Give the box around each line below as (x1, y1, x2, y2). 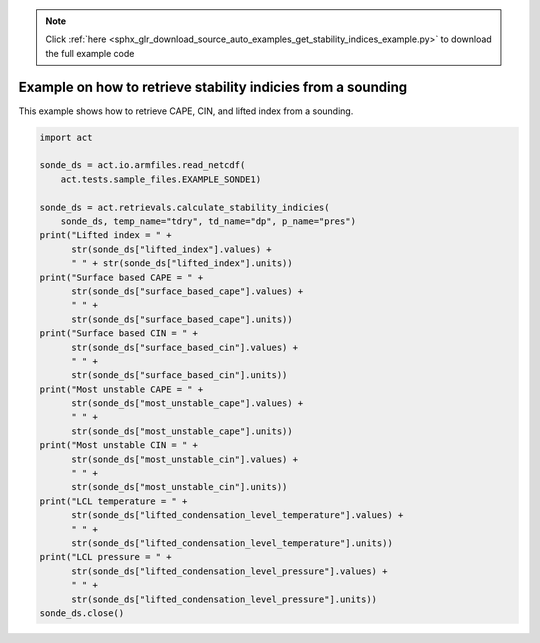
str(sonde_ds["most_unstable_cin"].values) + (71, 453, 299, 465)
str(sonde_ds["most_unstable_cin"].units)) (71, 481, 288, 493)
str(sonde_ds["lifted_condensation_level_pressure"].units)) (71, 593, 378, 605)
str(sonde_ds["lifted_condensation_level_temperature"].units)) (71, 538, 394, 549)
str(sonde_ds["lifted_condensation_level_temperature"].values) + (71, 510, 404, 521)
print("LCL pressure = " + (39, 551, 172, 563)
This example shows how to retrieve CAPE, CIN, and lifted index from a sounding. (18, 105, 354, 117)
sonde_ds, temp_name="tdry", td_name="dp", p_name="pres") (60, 216, 357, 227)
